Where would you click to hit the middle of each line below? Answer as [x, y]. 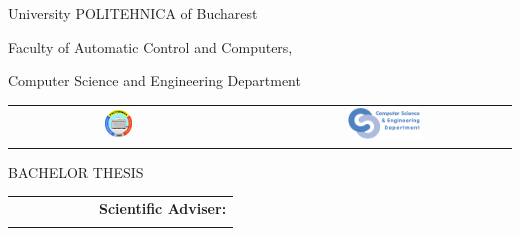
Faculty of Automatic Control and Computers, [150, 46]
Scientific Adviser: [163, 207]
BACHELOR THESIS [76, 171]
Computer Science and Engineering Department [154, 80]
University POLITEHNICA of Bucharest [133, 13]
